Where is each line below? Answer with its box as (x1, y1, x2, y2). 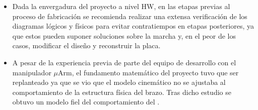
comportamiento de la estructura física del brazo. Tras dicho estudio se (12, 86, 231, 97)
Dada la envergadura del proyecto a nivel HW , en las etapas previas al (12, 1, 230, 11)
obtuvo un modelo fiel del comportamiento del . (12, 96, 160, 107)
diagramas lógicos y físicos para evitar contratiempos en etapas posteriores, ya (12, 21, 254, 31)
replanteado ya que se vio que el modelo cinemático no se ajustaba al (12, 77, 226, 87)
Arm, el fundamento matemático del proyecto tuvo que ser (57, 67, 239, 77)
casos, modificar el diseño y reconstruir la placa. (12, 40, 161, 51)
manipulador (12, 67, 51, 77)
